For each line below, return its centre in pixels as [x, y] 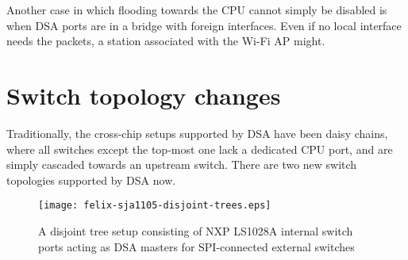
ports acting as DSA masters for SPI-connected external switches [196, 246]
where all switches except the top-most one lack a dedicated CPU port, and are [200, 149]
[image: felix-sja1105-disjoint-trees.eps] [155, 206]
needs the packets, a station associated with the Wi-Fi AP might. [166, 41]
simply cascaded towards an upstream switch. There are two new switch [182, 164]
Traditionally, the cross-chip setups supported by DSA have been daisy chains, [197, 133]
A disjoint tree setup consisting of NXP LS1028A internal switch [196, 230]
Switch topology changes [144, 95]
